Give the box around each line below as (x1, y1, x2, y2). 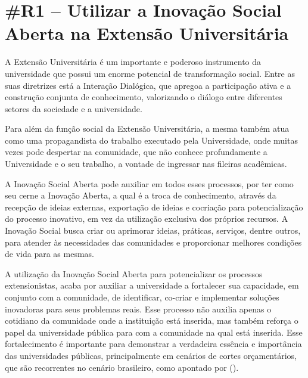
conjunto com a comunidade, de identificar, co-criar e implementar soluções (5, 291, 279, 303)
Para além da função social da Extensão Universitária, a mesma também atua (5, 122, 290, 135)
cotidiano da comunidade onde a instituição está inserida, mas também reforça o (5, 314, 298, 327)
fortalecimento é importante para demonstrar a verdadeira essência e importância (5, 337, 302, 350)
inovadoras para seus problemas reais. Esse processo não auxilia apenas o (5, 302, 272, 315)
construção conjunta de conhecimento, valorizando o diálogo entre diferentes (5, 91, 282, 103)
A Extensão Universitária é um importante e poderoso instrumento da (5, 55, 262, 68)
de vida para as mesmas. (5, 247, 94, 260)
